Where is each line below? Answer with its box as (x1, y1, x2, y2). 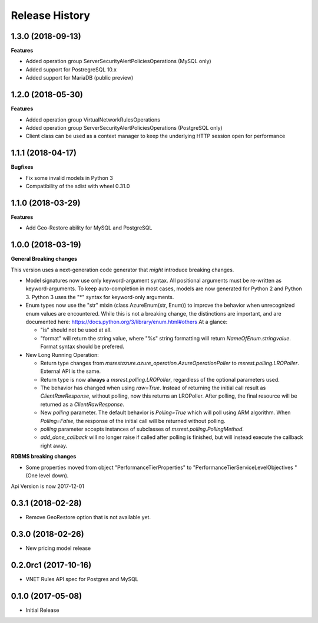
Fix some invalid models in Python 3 (25, 174, 113, 181)
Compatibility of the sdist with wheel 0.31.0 (25, 183, 130, 189)
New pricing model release (25, 545, 91, 552)
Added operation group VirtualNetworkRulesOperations (25, 116, 160, 123)
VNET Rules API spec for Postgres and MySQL (25, 576, 138, 583)
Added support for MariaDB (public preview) (25, 74, 134, 81)
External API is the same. (40, 368, 101, 375)
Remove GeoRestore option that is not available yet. (25, 514, 151, 521)
